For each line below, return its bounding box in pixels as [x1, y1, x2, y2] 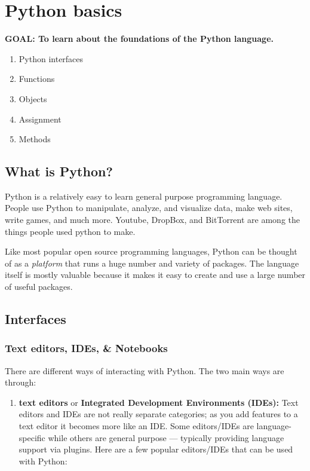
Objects [19, 92, 47, 105]
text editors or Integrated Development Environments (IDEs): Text [19, 396, 299, 408]
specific [19, 431, 45, 444]
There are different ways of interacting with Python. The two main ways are [5, 364, 284, 377]
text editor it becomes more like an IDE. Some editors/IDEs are [19, 420, 254, 432]
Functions [19, 72, 55, 85]
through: [5, 376, 36, 389]
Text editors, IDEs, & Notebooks [5, 341, 168, 356]
